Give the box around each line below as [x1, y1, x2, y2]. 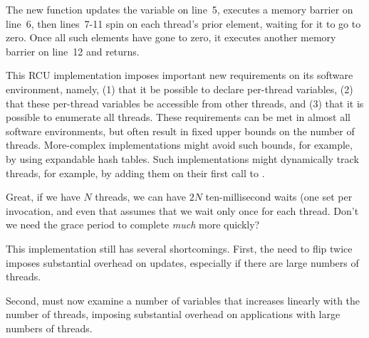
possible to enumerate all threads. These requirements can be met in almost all [6, 110, 350, 125]
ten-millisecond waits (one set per [205, 189, 353, 204]
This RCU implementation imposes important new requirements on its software [6, 68, 353, 83]
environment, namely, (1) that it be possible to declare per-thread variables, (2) [6, 81, 353, 96]
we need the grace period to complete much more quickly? [6, 217, 260, 232]
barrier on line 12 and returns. [6, 43, 140, 58]
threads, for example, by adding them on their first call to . [6, 165, 265, 180]
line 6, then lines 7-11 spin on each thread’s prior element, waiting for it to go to [6, 16, 361, 31]
